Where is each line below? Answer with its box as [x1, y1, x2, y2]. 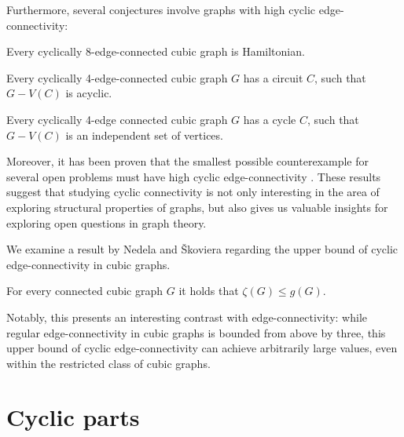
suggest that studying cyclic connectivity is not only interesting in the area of [6, 184, 380, 200]
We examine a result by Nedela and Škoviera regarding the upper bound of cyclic [6, 241, 398, 257]
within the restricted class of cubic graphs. [6, 355, 211, 371]
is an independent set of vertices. [65, 126, 223, 143]
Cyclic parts [6, 401, 140, 433]
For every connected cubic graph [6, 282, 163, 299]
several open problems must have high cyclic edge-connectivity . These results [6, 168, 381, 184]
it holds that [178, 282, 239, 299]
